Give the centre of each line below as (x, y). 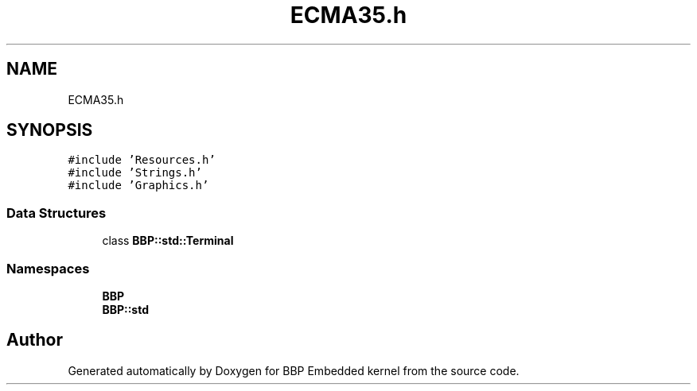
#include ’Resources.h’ (142, 160)
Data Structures (56, 213)
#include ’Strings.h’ (135, 173)
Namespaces (48, 268)
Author (35, 340)
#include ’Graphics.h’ (138, 186)
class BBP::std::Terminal (168, 241)
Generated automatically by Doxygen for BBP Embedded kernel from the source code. (294, 370)
